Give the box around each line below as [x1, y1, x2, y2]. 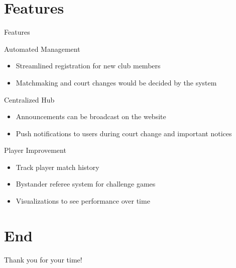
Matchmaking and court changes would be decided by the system [16, 77, 217, 87]
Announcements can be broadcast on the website [16, 111, 166, 122]
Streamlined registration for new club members [16, 60, 161, 71]
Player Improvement [4, 145, 66, 155]
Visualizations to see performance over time [16, 196, 150, 206]
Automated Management [4, 43, 80, 54]
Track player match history [16, 161, 99, 172]
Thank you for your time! [4, 254, 82, 264]
